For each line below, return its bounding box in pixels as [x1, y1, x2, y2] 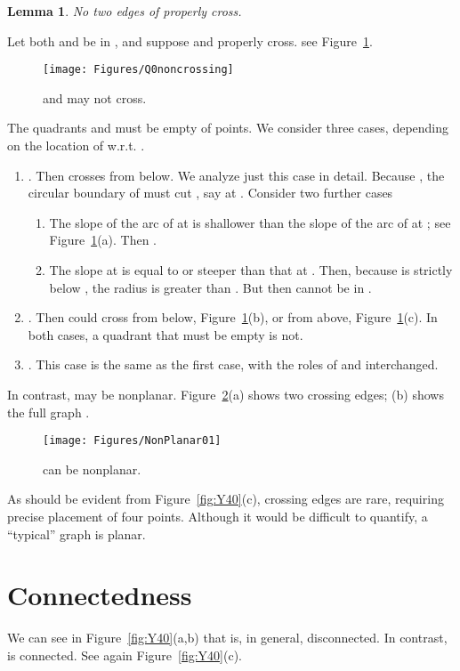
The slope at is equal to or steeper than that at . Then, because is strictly [49, 261, 453, 279]
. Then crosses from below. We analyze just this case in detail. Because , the [28, 166, 445, 184]
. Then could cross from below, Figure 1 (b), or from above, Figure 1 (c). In [28, 308, 438, 327]
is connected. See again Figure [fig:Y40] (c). [7, 645, 242, 664]
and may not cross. [43, 88, 147, 107]
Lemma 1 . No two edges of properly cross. [7, 2, 242, 20]
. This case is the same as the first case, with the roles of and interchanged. [28, 355, 439, 374]
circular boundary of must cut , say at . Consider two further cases [28, 183, 393, 202]
